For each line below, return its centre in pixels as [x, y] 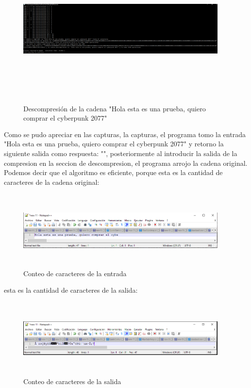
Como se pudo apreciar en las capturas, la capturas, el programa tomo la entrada [125, 134]
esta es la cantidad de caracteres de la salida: [71, 290]
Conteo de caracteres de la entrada [75, 273]
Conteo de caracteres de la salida [72, 381]
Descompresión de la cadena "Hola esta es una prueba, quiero [115, 108]
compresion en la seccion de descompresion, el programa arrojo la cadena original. [126, 163]
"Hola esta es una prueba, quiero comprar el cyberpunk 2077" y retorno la [114, 144]
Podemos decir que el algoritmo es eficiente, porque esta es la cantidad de [113, 172]
